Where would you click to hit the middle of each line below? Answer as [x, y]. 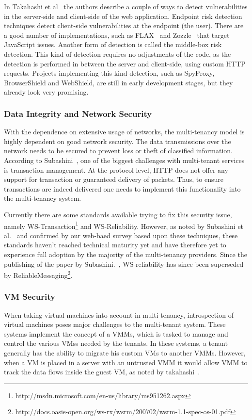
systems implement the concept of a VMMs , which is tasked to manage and [116, 333]
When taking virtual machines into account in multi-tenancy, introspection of [119, 315]
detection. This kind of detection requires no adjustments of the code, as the [118, 54]
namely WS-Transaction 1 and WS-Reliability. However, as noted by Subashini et [124, 225]
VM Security [30, 297]
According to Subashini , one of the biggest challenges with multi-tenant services [124, 160]
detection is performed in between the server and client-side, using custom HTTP [125, 63]
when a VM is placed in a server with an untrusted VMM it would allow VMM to [126, 362]
